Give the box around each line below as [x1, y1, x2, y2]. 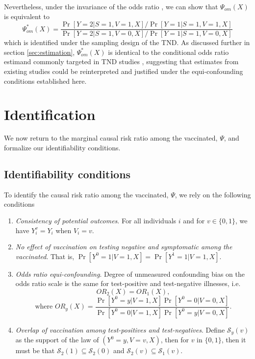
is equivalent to [4, 11, 50, 21]
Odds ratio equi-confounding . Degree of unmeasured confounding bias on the [15, 268, 245, 279]
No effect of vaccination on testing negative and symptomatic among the [15, 241, 232, 252]
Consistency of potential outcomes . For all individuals [15, 215, 177, 225]
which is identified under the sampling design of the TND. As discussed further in [4, 37, 250, 48]
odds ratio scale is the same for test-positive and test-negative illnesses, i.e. [15, 278, 241, 288]
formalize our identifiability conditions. [4, 142, 121, 152]
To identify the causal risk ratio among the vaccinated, [4, 189, 169, 199]
